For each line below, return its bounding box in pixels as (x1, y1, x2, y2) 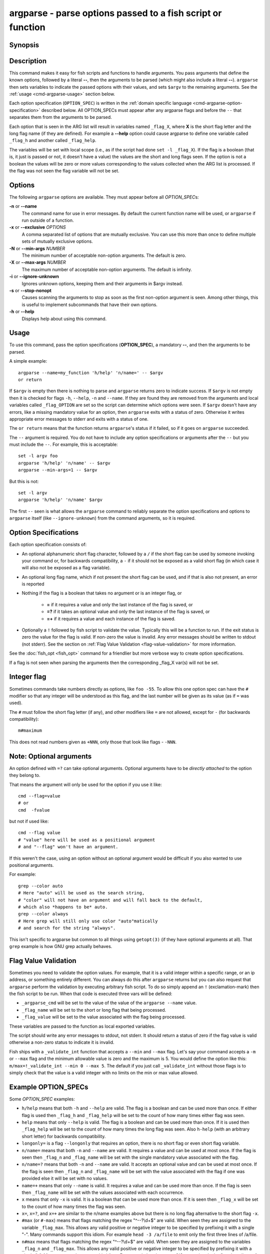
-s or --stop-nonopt (9, 287, 52, 293)
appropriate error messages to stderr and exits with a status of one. (9, 416, 148, 422)
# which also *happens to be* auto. (18, 904, 108, 910)
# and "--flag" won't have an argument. (18, 844, 118, 850)
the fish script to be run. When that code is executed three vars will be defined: (9, 991, 172, 997)
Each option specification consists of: (9, 542, 87, 548)
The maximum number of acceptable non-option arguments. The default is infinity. (21, 266, 192, 272)
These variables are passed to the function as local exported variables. (9, 1023, 156, 1029)
